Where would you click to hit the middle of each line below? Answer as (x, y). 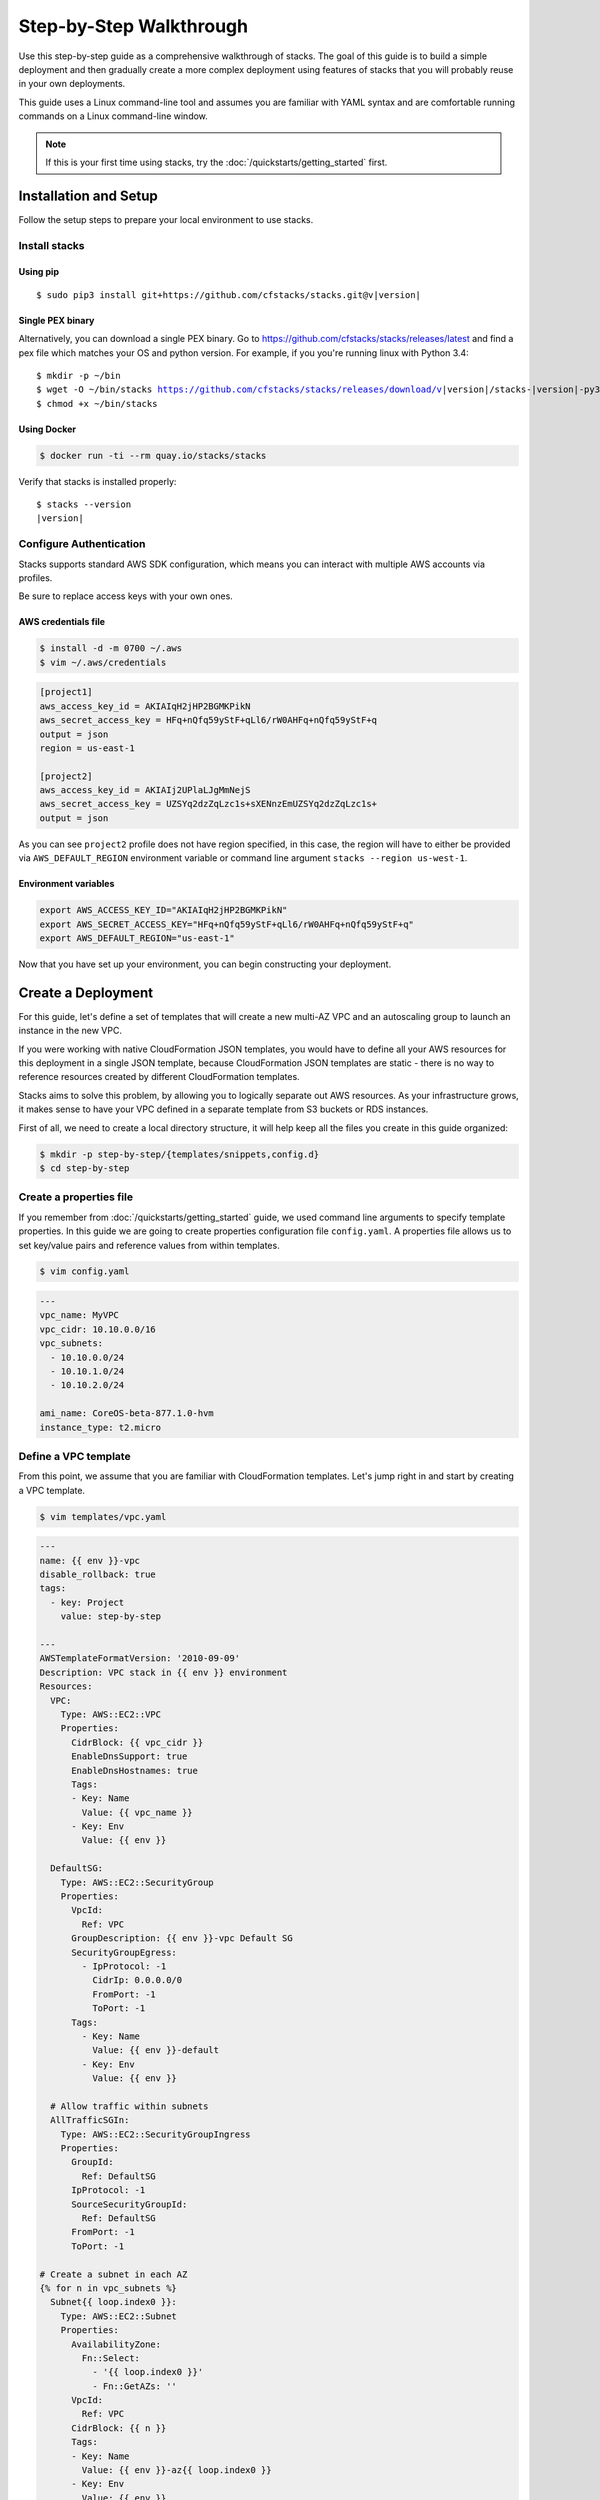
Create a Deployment (86, 992)
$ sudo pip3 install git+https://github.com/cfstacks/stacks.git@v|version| (229, 294)
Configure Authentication (82, 544)
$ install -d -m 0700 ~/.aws (111, 648)
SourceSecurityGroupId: (129, 2204)
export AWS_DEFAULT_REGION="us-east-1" (137, 938)
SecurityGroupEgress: (124, 1952)
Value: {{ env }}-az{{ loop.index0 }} (176, 2470)
